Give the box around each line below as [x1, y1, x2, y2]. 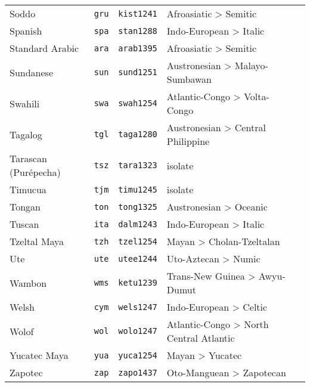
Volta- [244, 89, 269, 103]
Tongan [10, 200, 41, 213]
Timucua [10, 182, 46, 196]
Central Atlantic [166, 331, 235, 345]
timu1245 [118, 184, 157, 194]
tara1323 [118, 160, 157, 170]
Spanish [10, 24, 42, 38]
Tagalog [10, 127, 42, 141]
